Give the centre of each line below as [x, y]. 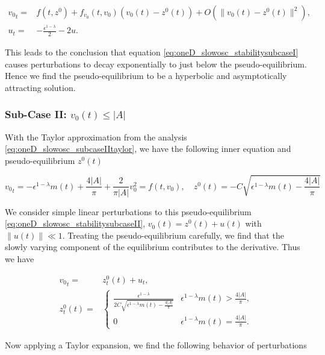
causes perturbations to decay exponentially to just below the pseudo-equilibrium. [156, 64]
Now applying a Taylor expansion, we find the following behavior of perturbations [156, 344]
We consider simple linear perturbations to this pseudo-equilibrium [128, 211]
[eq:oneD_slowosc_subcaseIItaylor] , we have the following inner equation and [148, 149]
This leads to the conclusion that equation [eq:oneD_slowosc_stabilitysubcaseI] [152, 52]
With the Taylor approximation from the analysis [96, 137]
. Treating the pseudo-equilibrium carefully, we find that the [173, 235]
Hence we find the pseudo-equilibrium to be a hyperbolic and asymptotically [146, 76]
